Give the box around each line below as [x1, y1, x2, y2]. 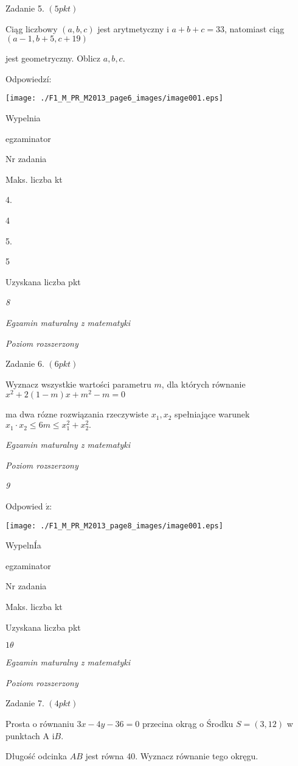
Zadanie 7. [5, 697, 44, 709]
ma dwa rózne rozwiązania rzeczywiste [5, 408, 149, 420]
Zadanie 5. [5, 2, 44, 14]
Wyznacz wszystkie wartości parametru [5, 377, 151, 390]
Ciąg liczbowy [5, 22, 58, 35]
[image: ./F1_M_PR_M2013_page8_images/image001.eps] [5, 521, 223, 530]
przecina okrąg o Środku [142, 717, 234, 730]
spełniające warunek [175, 408, 250, 420]
